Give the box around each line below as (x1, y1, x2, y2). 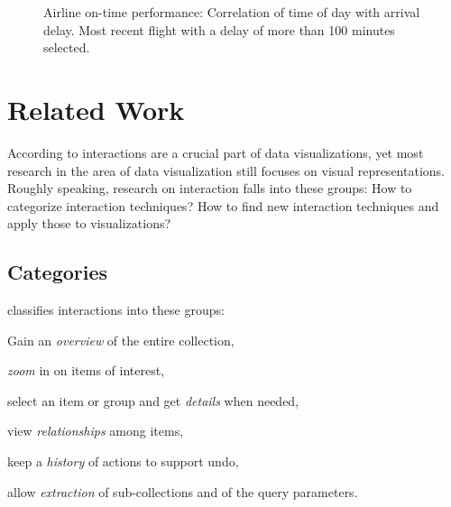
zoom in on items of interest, (7, 361, 165, 380)
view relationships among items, (7, 421, 184, 440)
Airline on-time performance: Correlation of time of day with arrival (43, 3, 420, 21)
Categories (7, 258, 108, 286)
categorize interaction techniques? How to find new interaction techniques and (7, 196, 439, 215)
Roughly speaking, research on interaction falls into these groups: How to (7, 179, 412, 198)
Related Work (7, 90, 185, 127)
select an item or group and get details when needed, (7, 391, 299, 410)
